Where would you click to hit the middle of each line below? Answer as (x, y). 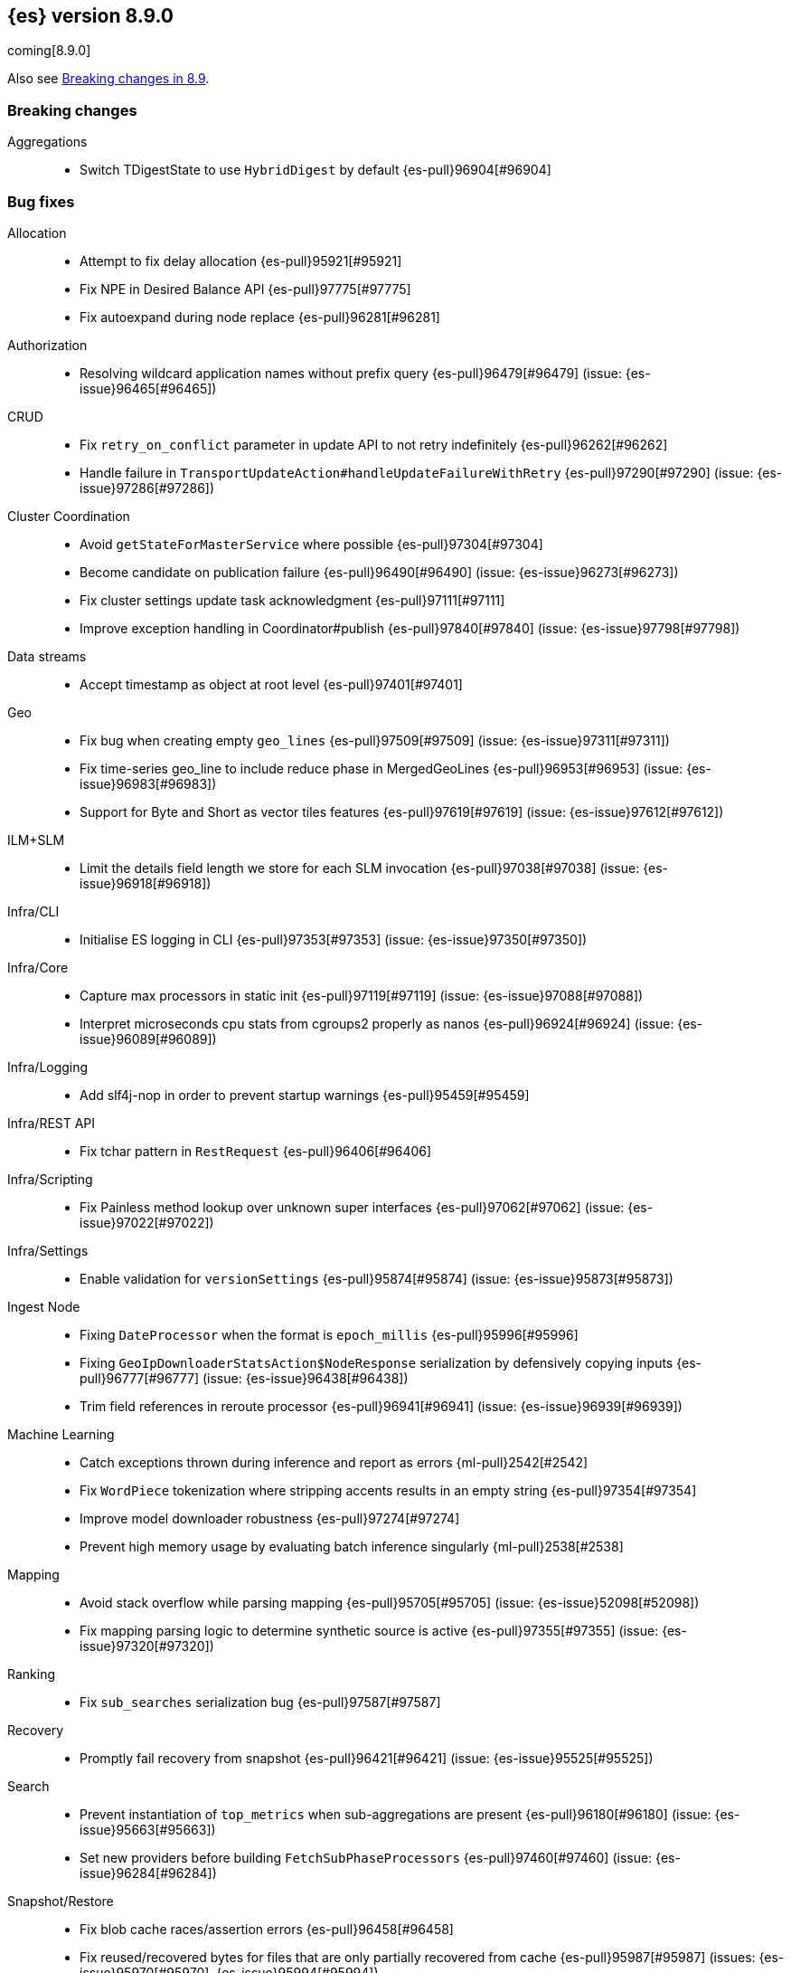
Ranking (32, 1674)
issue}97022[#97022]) (147, 1222)
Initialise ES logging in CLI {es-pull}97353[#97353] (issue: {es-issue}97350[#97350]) (334, 939)
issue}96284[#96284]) (148, 1873)
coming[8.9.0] (49, 51)
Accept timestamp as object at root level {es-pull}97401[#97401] (271, 684)
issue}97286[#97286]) (147, 488)
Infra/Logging (48, 1067)
